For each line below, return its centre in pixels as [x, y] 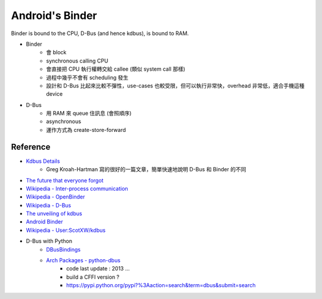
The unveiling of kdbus [54, 213]
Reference [31, 147]
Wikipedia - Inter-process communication [77, 188]
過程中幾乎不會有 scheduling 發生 [87, 77]
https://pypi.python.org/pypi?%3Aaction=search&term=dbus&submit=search [161, 285]
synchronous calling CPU [77, 61]
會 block [56, 52]
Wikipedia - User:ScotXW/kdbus [66, 230]
